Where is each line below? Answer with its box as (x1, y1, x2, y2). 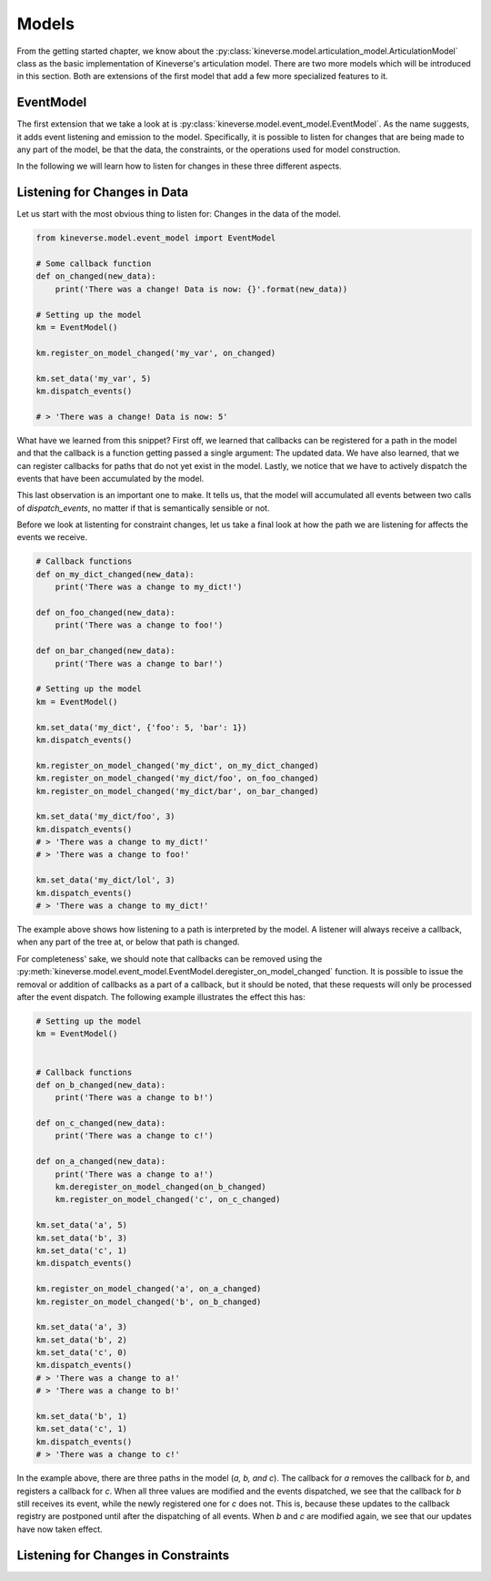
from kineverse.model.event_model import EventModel (35, 233, 276, 243)
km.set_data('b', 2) (35, 1334, 127, 1345)
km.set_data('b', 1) (35, 1412, 127, 1422)
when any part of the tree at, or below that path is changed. (16, 936, 240, 947)
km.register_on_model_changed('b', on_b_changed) (35, 1296, 262, 1307)
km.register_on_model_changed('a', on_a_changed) (35, 1284, 262, 1294)
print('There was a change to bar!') (55, 658, 224, 668)
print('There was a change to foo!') (55, 620, 224, 630)
